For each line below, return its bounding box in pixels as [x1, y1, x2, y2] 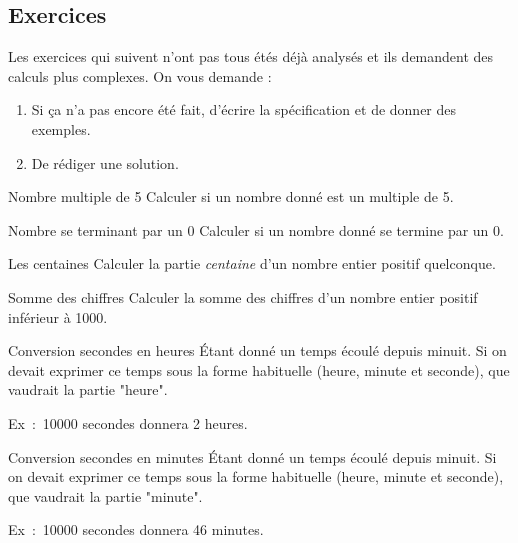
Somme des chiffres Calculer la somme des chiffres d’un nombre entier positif [8, 286, 478, 307]
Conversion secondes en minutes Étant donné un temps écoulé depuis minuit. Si [8, 446, 497, 467]
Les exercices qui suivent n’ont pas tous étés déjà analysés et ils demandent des [8, 46, 494, 67]
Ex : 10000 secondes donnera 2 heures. [8, 412, 248, 433]
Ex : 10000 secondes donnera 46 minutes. [8, 519, 264, 540]
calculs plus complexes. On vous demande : [8, 65, 272, 86]
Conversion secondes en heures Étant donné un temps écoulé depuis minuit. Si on [8, 340, 507, 361]
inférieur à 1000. [8, 306, 108, 327]
